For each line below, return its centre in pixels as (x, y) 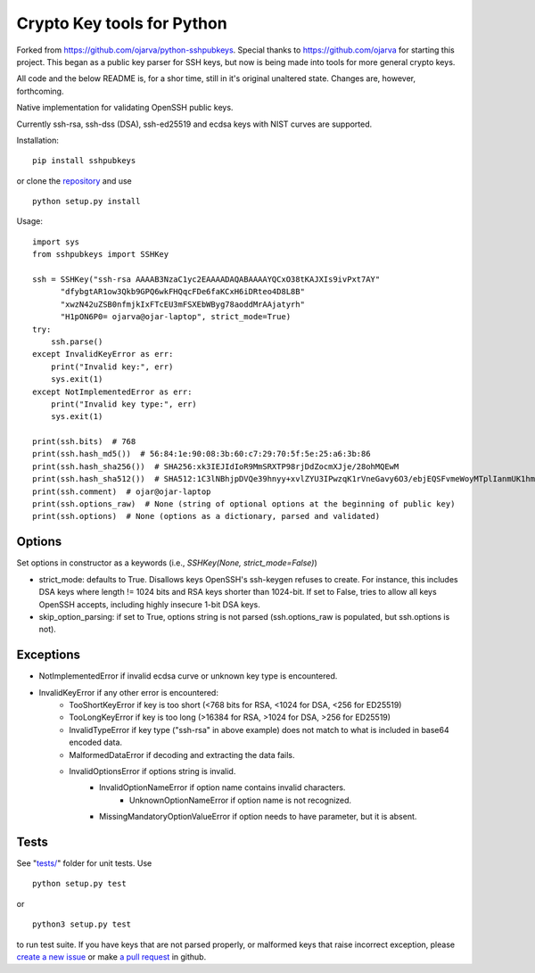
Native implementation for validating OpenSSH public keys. (125, 108)
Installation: (38, 140)
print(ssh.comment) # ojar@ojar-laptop (122, 491)
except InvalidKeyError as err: (103, 354)
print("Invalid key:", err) (112, 367)
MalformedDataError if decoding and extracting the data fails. (182, 754)
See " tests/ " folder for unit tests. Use (84, 863)
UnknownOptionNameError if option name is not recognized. (241, 800)
